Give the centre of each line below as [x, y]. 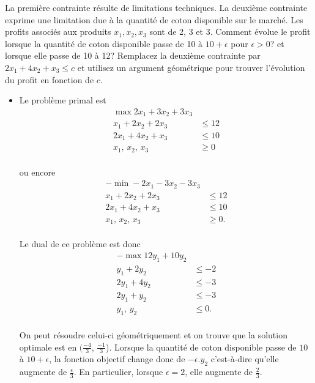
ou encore [37, 172]
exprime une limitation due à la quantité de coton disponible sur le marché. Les [154, 19]
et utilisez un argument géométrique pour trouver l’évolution [191, 67]
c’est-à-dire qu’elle [245, 359]
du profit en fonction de [50, 79]
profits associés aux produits [58, 32]
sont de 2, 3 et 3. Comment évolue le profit [230, 32]
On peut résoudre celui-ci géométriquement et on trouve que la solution [153, 335]
